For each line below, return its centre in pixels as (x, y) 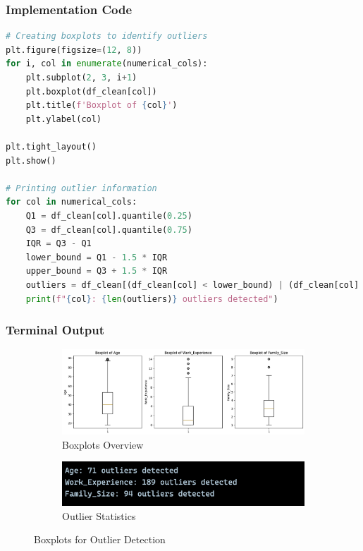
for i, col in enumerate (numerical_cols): (107, 64)
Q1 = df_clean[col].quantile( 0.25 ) (109, 216)
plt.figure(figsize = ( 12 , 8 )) (74, 50)
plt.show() (31, 161)
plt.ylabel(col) (64, 119)
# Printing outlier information (81, 188)
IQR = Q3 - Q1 (59, 244)
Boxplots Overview (103, 444)
